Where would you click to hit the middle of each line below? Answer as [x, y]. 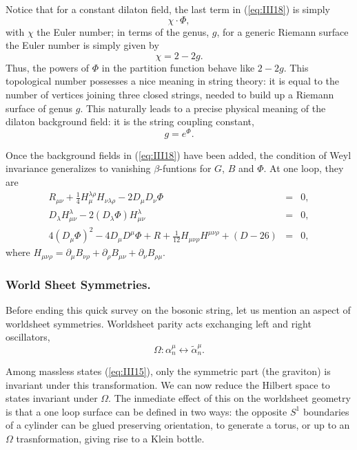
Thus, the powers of [48, 67]
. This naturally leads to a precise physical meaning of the [203, 108]
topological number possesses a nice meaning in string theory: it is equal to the [173, 81]
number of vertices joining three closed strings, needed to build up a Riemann [170, 94]
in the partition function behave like [178, 67]
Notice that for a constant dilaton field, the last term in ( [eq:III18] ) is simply [168, 9]
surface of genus [39, 108]
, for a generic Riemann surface [283, 31]
